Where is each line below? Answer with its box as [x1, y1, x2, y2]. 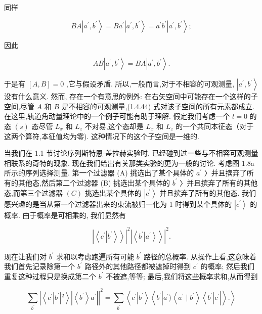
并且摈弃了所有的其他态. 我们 [159, 187, 256, 198]
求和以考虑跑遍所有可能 [56, 251, 135, 261]
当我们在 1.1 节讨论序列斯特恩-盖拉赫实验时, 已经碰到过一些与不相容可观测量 [4, 148, 258, 158]
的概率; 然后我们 [200, 261, 254, 272]
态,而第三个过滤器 [4, 187, 63, 198]
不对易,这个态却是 [84, 120, 144, 131]
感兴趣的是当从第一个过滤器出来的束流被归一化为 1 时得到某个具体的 [4, 198, 232, 209]
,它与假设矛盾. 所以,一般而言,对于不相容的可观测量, [66, 78, 235, 89]
